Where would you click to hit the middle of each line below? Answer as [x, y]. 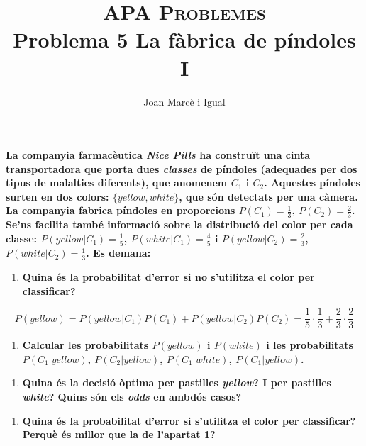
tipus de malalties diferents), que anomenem [117, 183]
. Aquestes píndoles [312, 183]
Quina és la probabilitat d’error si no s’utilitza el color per [168, 277]
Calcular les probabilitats [85, 345]
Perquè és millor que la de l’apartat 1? [119, 434]
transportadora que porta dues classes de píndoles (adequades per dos [182, 168]
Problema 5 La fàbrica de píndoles [184, 39]
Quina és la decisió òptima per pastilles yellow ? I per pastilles [177, 383]
